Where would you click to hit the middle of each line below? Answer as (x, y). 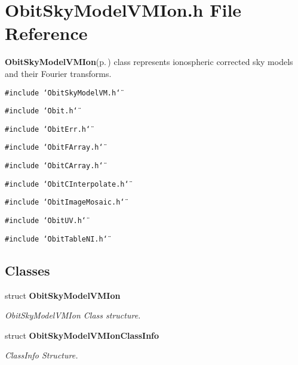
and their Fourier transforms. (58, 73)
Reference (46, 33)
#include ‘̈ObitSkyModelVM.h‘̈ (63, 93)
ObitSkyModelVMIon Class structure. (73, 315)
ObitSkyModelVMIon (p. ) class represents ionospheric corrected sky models (149, 62)
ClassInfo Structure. (42, 355)
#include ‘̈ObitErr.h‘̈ (48, 129)
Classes (27, 270)
